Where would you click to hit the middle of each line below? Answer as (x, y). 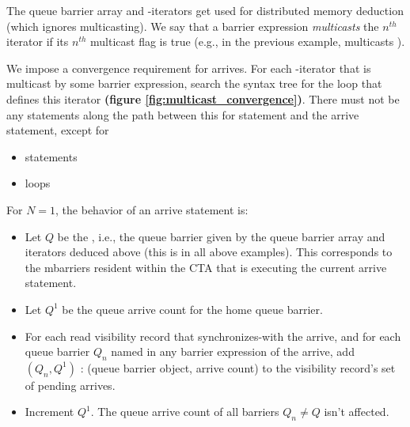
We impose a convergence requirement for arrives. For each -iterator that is (189, 68)
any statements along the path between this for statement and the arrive (183, 114)
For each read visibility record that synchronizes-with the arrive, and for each (213, 336)
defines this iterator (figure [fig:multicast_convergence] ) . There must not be (203, 98)
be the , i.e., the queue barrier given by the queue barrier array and (221, 236)
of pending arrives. (70, 385)
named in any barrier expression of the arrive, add (233, 351)
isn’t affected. (357, 412)
